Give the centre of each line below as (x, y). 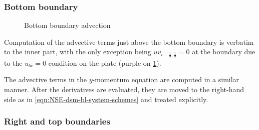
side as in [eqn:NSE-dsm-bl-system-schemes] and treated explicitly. (106, 99)
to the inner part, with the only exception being (78, 52)
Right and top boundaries (57, 121)
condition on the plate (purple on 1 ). (105, 63)
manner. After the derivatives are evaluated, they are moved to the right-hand (124, 89)
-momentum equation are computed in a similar (166, 79)
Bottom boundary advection (67, 25)
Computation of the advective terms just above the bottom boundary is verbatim (129, 42)
